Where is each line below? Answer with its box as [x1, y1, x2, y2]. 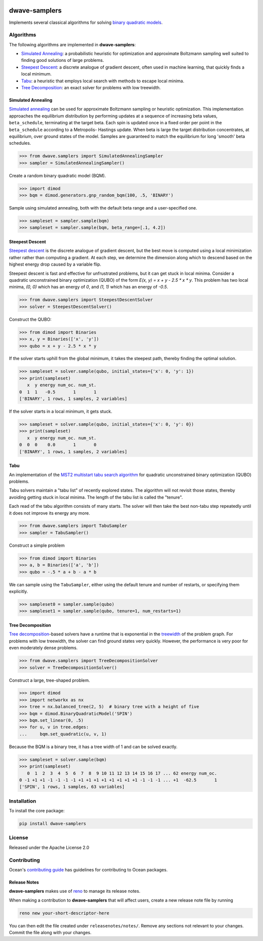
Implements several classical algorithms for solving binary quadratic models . [9, 19, 163, 25]
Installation [9, 797, 37, 804]
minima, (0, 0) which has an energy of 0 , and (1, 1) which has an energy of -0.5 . [9, 284, 168, 290]
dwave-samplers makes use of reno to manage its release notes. [9, 888, 141, 894]
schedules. [9, 140, 31, 146]
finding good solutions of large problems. [21, 58, 104, 63]
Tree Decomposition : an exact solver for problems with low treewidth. [21, 85, 161, 90]
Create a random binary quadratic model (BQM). [9, 173, 106, 178]
